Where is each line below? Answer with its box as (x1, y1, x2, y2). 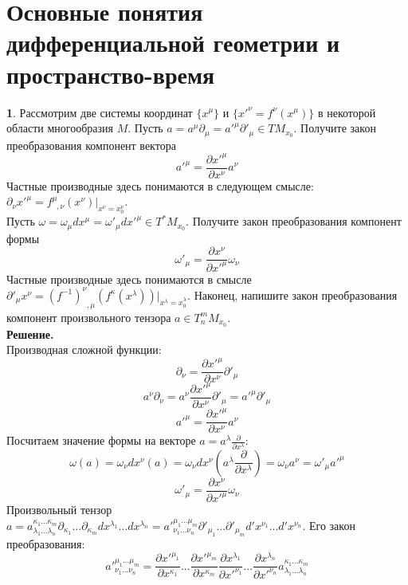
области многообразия (6, 120, 114, 136)
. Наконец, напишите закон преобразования (187, 286, 398, 303)
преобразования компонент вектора (6, 136, 176, 153)
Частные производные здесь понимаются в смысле (6, 270, 252, 287)
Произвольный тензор (6, 501, 112, 518)
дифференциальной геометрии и (6, 26, 340, 59)
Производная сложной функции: (6, 341, 162, 358)
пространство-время (6, 57, 215, 90)
